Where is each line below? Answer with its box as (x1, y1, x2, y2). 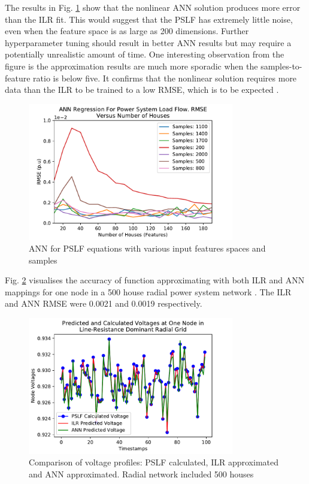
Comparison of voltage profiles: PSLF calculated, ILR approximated (29, 456, 278, 468)
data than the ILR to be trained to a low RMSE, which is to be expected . (5, 83, 279, 96)
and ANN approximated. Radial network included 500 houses (29, 468, 254, 480)
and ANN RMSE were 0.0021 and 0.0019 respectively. (5, 297, 202, 310)
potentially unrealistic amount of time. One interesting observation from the (5, 48, 284, 60)
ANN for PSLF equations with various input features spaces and (29, 242, 266, 255)
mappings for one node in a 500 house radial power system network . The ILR (5, 285, 292, 298)
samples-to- (260, 59, 302, 72)
